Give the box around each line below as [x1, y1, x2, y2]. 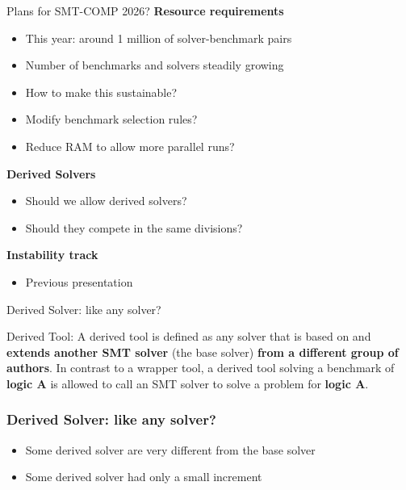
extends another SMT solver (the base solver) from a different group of [6, 343, 399, 360]
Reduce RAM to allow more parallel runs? [25, 137, 235, 154]
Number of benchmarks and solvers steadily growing [25, 57, 284, 73]
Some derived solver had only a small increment [25, 468, 262, 485]
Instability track [6, 246, 98, 263]
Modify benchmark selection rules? [25, 111, 198, 128]
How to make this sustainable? [25, 83, 178, 100]
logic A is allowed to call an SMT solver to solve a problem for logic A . [6, 375, 369, 392]
